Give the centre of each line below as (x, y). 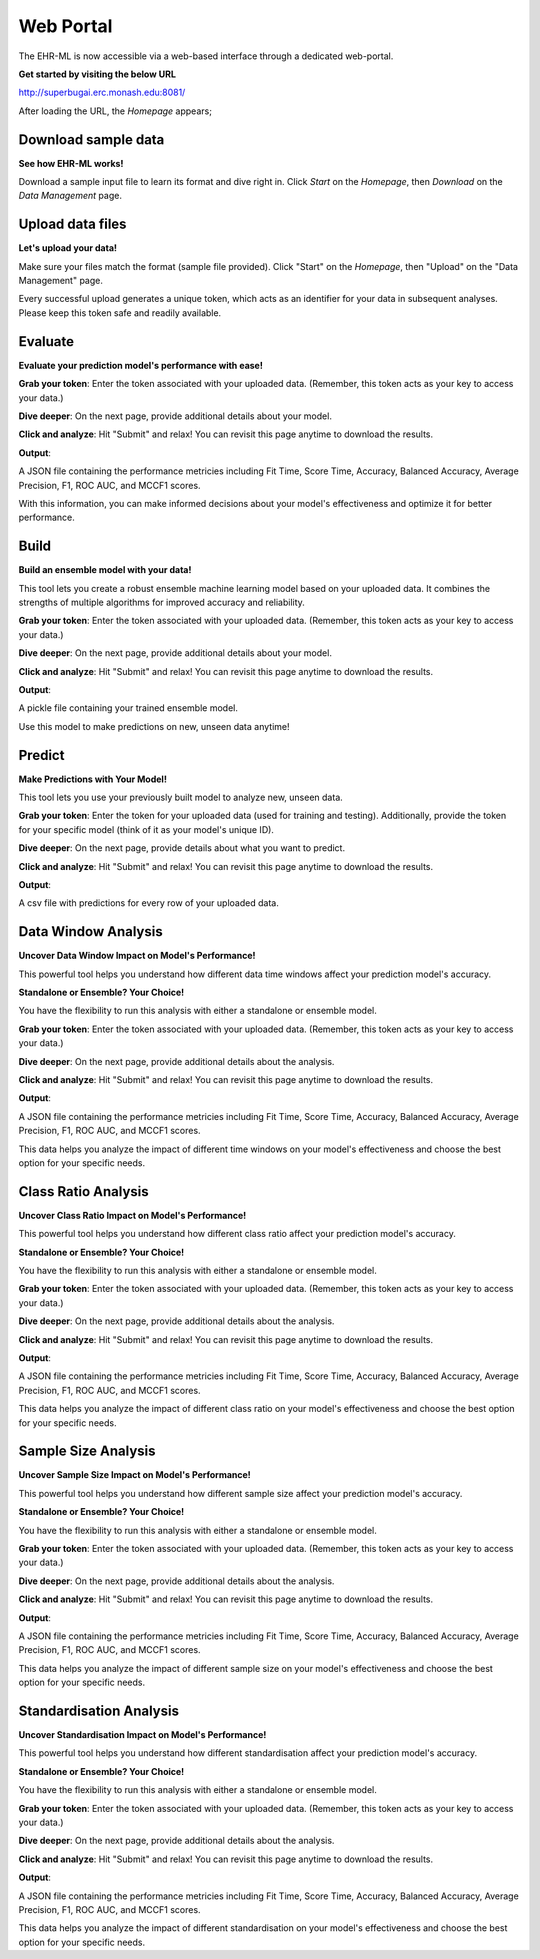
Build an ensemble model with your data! (105, 570)
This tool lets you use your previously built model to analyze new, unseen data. (181, 797)
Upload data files (72, 224)
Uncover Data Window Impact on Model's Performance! (137, 956)
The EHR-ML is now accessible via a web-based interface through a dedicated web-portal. (206, 56)
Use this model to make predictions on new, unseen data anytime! (154, 726)
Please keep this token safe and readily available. (120, 312)
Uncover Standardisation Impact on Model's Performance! (142, 1735)
